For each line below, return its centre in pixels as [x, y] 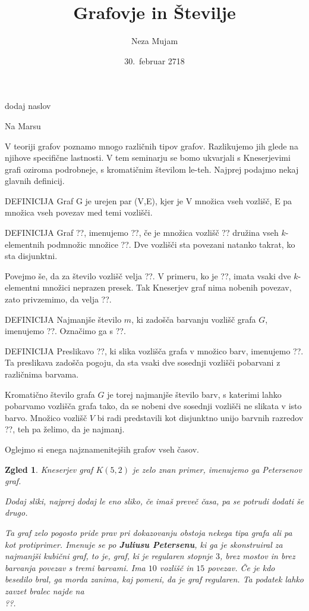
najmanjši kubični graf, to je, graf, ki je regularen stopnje [109, 556]
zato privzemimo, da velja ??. [58, 299]
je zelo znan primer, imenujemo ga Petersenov [217, 469]
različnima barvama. [42, 374]
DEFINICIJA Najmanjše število [63, 319]
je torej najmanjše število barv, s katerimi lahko [194, 394]
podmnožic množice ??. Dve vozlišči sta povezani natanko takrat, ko [171, 244]
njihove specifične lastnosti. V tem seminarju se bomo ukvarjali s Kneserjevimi [148, 158]
